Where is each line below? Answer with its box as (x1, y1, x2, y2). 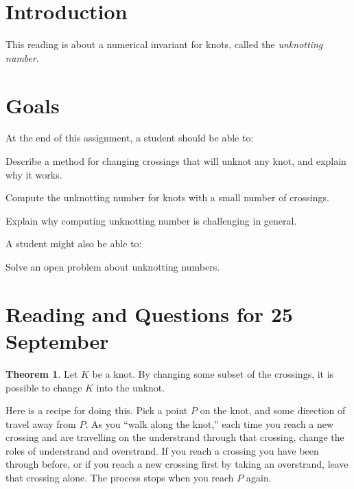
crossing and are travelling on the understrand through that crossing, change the (5, 430, 344, 444)
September (5, 326, 109, 354)
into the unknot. (96, 380, 165, 394)
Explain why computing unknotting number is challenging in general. (5, 213, 297, 227)
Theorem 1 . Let (5, 366, 78, 380)
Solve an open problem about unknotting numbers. (5, 260, 220, 273)
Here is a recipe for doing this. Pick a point (5, 403, 188, 418)
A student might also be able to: (5, 236, 142, 251)
